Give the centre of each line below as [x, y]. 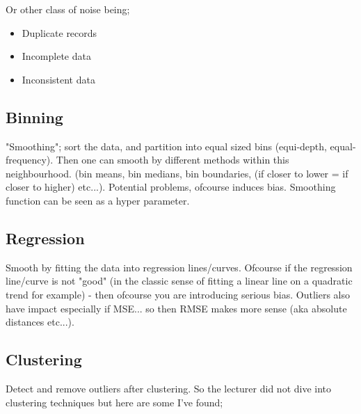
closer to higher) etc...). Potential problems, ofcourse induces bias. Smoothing [171, 187]
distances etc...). [40, 322]
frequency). [30, 160]
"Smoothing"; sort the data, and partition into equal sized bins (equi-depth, [166, 146]
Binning [34, 117]
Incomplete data [56, 56]
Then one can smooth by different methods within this [173, 160]
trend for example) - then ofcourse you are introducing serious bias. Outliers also [178, 294]
